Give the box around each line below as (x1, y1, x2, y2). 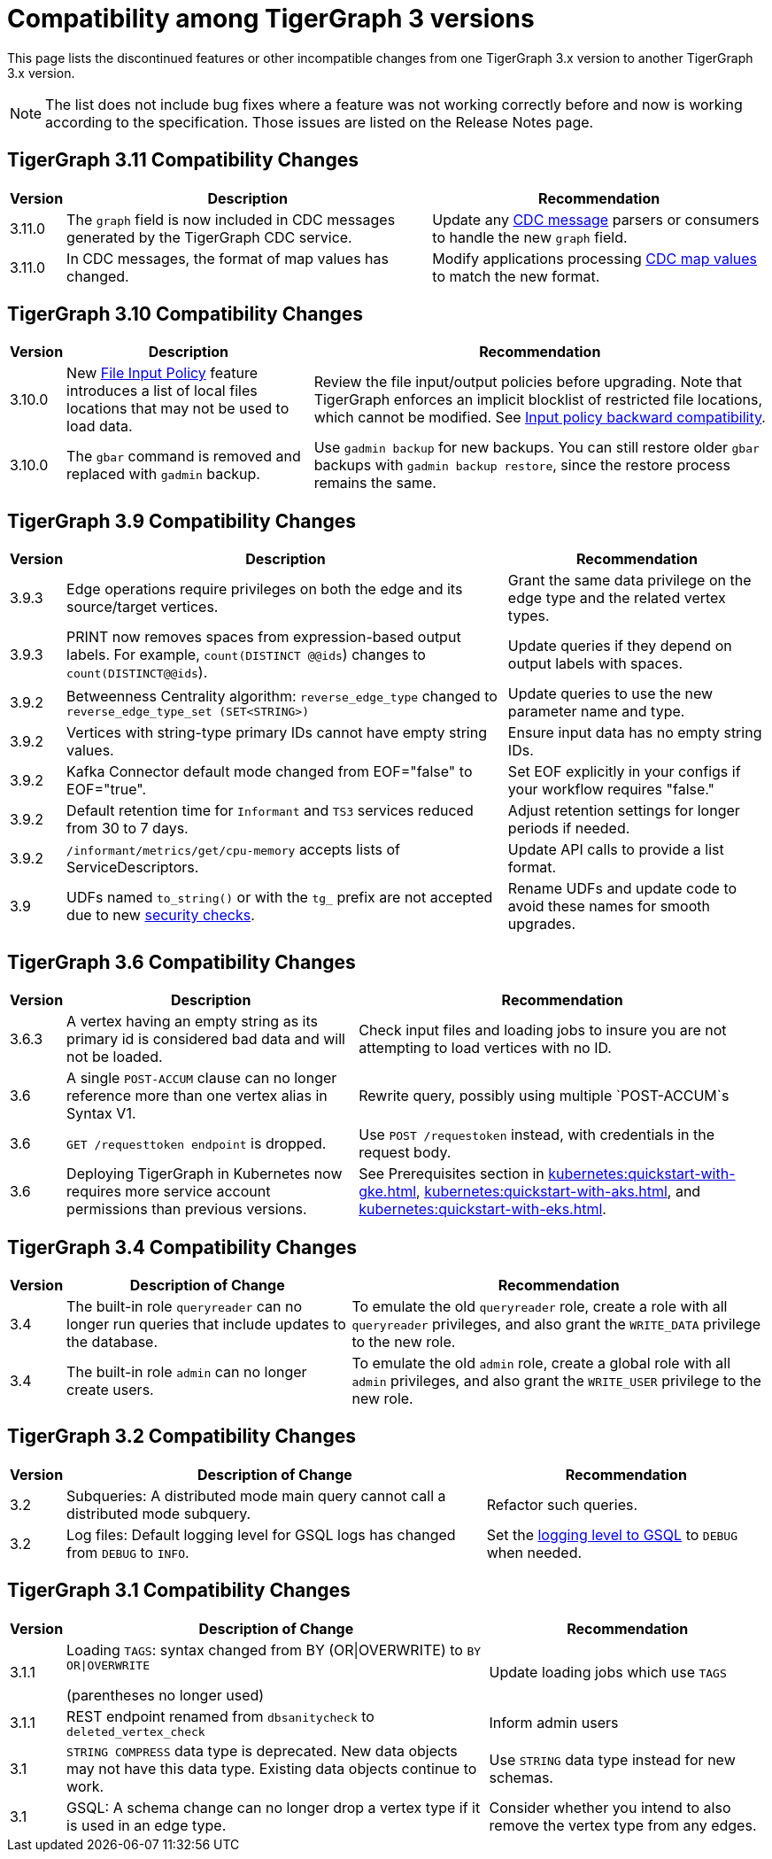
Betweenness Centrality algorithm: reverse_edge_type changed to (66, 686, 498, 705)
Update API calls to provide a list (507, 840, 724, 859)
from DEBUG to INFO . (66, 1543, 189, 1561)
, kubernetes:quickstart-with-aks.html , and (416, 1182, 701, 1201)
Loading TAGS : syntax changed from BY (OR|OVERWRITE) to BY (66, 1640, 482, 1659)
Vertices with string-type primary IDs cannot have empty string (66, 724, 487, 742)
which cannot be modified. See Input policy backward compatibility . (313, 408, 766, 427)
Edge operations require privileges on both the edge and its (66, 580, 463, 599)
